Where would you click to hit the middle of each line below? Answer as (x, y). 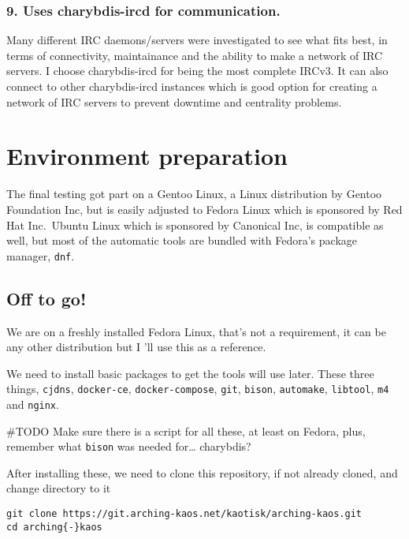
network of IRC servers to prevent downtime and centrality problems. (174, 101)
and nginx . (33, 404)
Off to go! (46, 298)
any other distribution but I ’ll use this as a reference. (136, 347)
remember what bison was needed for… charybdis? (129, 446)
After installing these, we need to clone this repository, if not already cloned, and (202, 472)
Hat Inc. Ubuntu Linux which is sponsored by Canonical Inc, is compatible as (195, 225)
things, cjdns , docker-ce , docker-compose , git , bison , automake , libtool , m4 (198, 389)
